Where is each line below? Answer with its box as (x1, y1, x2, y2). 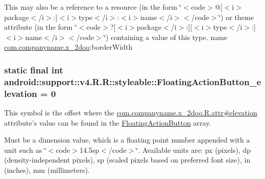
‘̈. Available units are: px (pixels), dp (136, 144, 251, 155)
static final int (4, 63, 64, 76)
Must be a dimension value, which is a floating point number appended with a (4, 134, 250, 145)
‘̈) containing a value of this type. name (104, 31, 228, 42)
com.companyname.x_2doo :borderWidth (4, 42, 133, 52)
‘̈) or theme (218, 11, 254, 22)
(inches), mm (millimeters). (4, 165, 90, 175)
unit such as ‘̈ (4, 144, 47, 155)
